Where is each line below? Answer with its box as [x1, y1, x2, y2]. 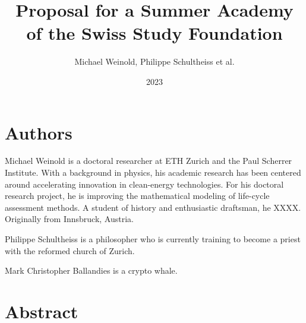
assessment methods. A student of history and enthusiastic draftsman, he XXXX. [5, 201, 301, 213]
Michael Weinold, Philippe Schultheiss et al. [74, 55, 235, 68]
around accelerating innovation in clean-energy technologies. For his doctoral [5, 178, 284, 190]
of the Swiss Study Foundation [26, 21, 283, 45]
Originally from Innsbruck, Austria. [5, 213, 134, 225]
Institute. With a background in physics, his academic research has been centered [5, 166, 301, 179]
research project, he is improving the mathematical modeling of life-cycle [5, 189, 270, 202]
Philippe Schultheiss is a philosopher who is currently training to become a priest [5, 233, 301, 245]
